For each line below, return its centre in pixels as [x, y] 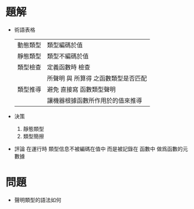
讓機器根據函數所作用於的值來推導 [94, 100]
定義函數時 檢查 [69, 67]
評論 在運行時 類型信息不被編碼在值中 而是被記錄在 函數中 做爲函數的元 [101, 149]
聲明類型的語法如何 [38, 200]
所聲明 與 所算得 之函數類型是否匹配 [97, 78]
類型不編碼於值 [68, 56]
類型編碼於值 [65, 45]
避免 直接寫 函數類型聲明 [81, 89]
